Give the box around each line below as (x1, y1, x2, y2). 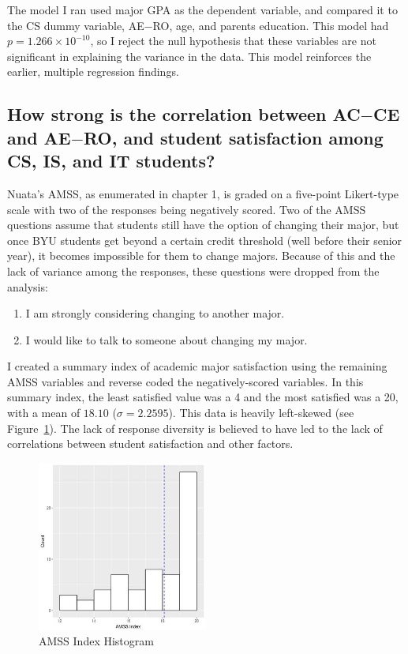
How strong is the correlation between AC (7, 102, 361, 126)
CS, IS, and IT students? (7, 148, 215, 173)
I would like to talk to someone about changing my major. (25, 331, 308, 348)
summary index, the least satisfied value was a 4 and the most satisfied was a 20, (7, 389, 399, 405)
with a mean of (7, 404, 80, 421)
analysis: (7, 278, 48, 295)
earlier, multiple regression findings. (7, 63, 179, 80)
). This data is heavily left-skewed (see (168, 404, 354, 421)
